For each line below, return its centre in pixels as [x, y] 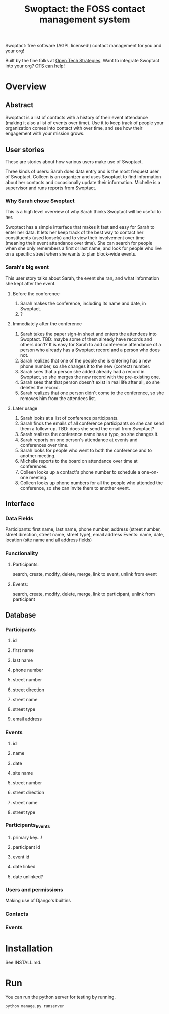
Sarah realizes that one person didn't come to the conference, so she [92, 393]
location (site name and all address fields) [49, 540]
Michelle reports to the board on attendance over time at [79, 461]
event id [21, 857]
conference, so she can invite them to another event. [75, 488]
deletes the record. [40, 387]
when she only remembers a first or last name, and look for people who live [84, 248]
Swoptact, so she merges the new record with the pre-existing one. [90, 377]
